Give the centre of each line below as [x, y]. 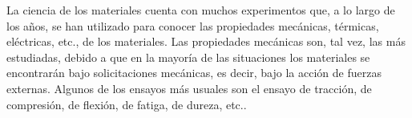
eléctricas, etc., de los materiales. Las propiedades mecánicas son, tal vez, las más [206, 41]
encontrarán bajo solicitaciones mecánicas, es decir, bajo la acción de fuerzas [194, 73]
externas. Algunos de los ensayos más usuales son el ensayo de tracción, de [189, 88]
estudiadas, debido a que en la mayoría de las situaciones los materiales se [188, 57]
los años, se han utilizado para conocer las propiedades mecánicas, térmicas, [193, 25]
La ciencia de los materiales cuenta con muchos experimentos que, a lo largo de [201, 10]
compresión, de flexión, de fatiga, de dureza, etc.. [127, 104]
